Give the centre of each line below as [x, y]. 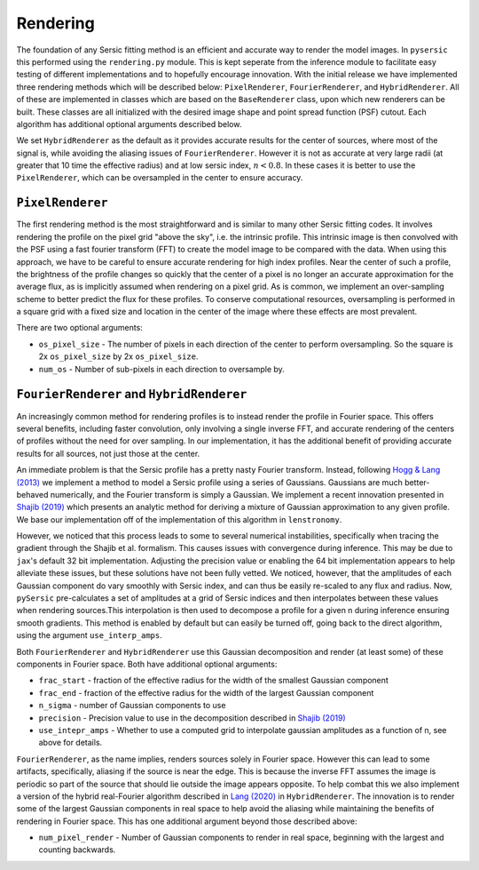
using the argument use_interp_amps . [90, 635]
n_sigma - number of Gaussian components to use [132, 706]
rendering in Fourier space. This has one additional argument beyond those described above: [187, 821]
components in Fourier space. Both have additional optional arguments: [147, 664]
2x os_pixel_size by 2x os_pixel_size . [118, 356]
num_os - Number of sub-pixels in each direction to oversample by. [162, 369]
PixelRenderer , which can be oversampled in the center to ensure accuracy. [160, 178]
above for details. [71, 743]
